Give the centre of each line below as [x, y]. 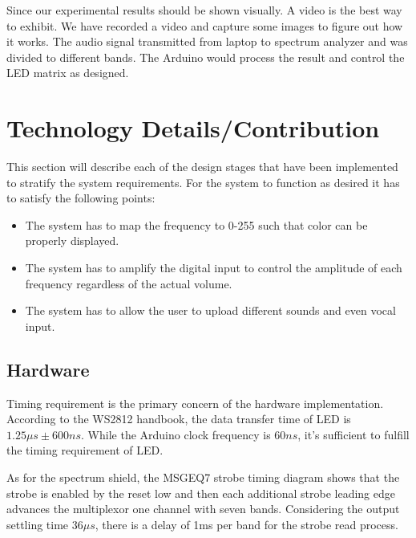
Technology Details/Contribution [193, 128]
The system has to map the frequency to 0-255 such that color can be [196, 224]
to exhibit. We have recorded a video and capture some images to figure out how [205, 25]
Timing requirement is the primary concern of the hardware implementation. [195, 403]
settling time [38, 524]
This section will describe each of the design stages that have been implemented [202, 167]
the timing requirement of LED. [85, 450]
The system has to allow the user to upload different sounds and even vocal [210, 310]
